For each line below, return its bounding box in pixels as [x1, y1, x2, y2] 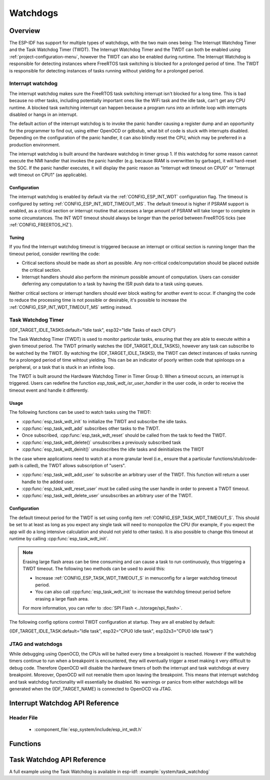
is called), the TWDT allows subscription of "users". [19, 462, 126, 468]
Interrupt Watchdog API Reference [9, 699, 119, 707]
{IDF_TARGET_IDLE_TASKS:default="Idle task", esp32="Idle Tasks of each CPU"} [9, 327, 176, 333]
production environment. [9, 141, 60, 147]
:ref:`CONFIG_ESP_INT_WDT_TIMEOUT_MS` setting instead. [9, 304, 132, 310]
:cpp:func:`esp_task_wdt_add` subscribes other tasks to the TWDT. [21, 425, 160, 431]
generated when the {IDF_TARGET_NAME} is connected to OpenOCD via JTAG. [9, 686, 172, 692]
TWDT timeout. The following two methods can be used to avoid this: [22, 566, 165, 572]
